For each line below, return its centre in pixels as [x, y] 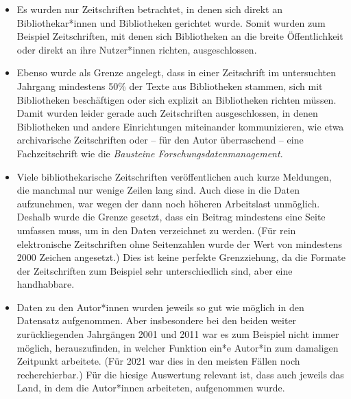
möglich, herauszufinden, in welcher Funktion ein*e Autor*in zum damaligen [178, 347]
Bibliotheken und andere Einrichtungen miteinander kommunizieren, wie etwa [180, 126]
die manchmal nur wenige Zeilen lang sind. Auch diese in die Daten [158, 190]
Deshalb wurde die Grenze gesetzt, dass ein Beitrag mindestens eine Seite [171, 217]
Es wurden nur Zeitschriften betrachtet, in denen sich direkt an [149, 9]
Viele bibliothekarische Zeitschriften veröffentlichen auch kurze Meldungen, [174, 176]
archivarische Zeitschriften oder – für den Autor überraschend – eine [160, 140]
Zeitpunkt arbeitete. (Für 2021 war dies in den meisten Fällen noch [158, 361]
